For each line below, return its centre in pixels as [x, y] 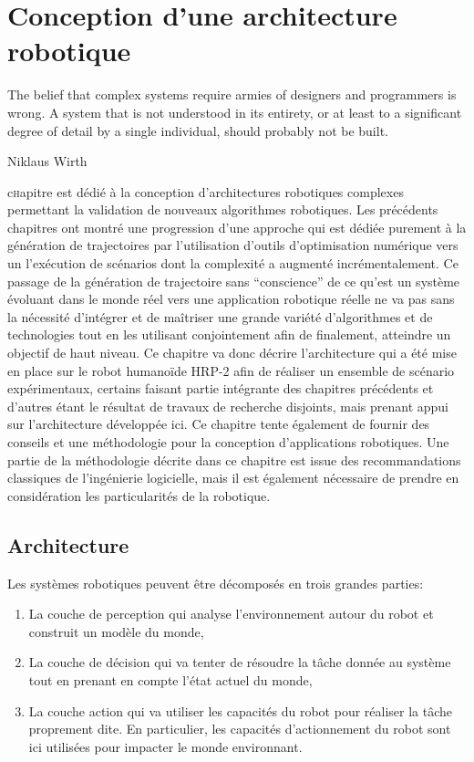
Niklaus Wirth [47, 161]
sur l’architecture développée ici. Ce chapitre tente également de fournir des [219, 424]
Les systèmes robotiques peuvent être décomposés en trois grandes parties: [216, 583]
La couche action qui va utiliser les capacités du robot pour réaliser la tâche [241, 710]
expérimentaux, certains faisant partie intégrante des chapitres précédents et [221, 388]
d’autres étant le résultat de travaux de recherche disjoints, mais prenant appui [228, 406]
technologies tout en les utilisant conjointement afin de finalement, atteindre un [229, 334]
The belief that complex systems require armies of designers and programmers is [232, 94]
